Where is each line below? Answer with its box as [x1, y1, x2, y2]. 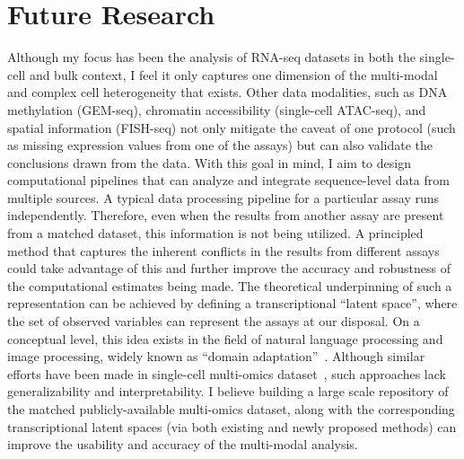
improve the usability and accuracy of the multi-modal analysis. [7, 435, 358, 454]
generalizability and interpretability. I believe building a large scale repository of [7, 382, 449, 401]
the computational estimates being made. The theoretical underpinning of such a [7, 276, 452, 295]
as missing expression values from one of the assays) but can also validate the [7, 136, 433, 154]
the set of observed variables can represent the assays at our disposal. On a [7, 312, 420, 331]
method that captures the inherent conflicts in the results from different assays [7, 241, 440, 260]
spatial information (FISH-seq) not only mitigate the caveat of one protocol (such [7, 118, 456, 137]
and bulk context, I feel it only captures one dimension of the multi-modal [29, 65, 438, 84]
